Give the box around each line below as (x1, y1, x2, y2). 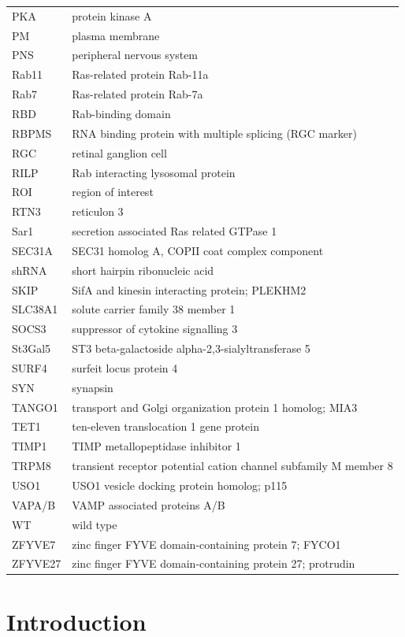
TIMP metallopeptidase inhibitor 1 (72, 438, 241, 454)
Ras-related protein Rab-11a (72, 66, 209, 83)
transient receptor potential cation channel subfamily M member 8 (72, 457, 393, 474)
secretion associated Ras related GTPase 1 (72, 223, 277, 239)
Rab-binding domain (72, 105, 171, 121)
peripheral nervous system (72, 46, 199, 63)
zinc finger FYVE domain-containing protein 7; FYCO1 (72, 535, 341, 552)
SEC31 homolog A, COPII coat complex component (72, 242, 324, 258)
